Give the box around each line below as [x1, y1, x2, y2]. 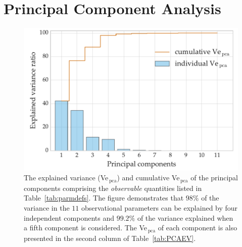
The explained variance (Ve [24, 172, 109, 183]
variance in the [24, 203, 70, 213]
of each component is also [158, 222, 237, 233]
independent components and [24, 212, 114, 223]
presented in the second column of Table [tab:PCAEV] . [24, 232, 196, 243]
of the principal [190, 172, 238, 183]
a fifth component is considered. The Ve [24, 222, 148, 233]
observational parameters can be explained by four [81, 203, 238, 213]
